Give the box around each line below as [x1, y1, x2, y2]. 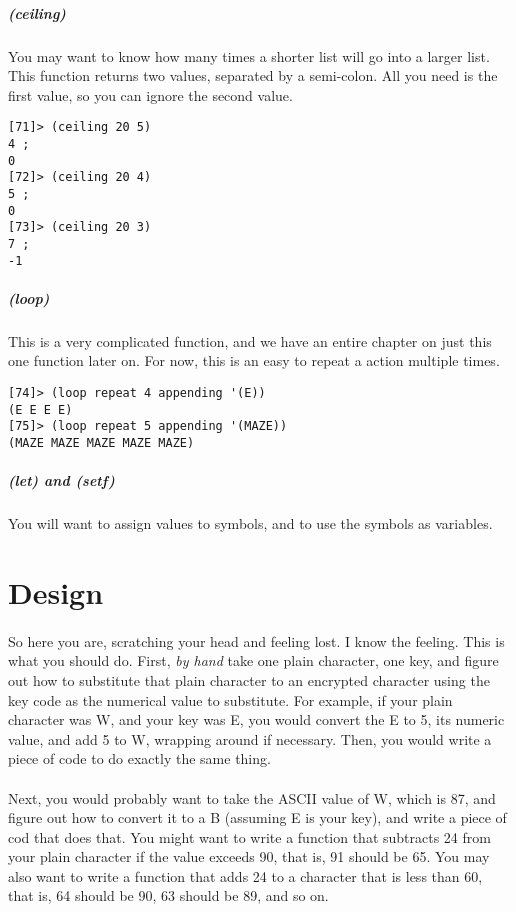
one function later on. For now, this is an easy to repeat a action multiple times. [8, 350, 500, 371]
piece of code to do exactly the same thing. [8, 748, 271, 769]
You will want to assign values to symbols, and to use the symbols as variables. [8, 513, 493, 534]
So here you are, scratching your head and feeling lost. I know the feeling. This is [8, 630, 505, 651]
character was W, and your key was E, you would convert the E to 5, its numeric [8, 709, 505, 730]
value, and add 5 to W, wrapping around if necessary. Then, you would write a [8, 728, 492, 749]
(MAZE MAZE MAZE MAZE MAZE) [8, 435, 195, 450]
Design [8, 571, 104, 612]
